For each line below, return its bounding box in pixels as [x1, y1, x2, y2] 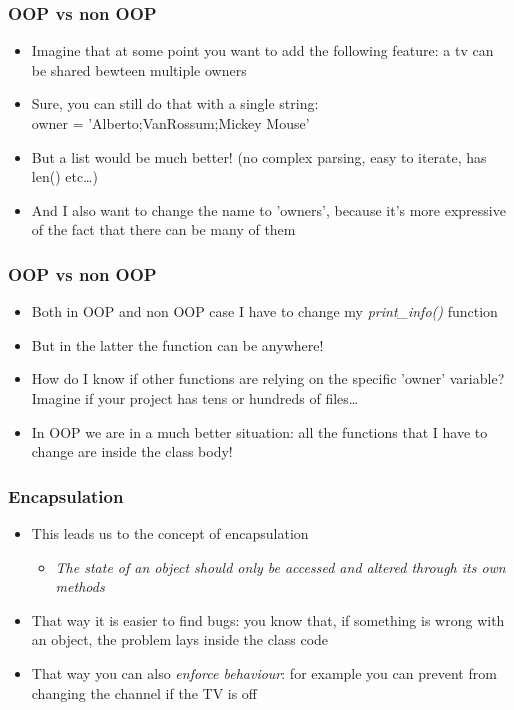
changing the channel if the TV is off [31, 682, 258, 703]
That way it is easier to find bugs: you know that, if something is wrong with [31, 609, 505, 630]
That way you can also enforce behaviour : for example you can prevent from [31, 662, 497, 683]
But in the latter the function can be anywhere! [31, 334, 324, 355]
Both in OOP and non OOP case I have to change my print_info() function [31, 301, 498, 322]
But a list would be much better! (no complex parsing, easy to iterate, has [31, 146, 487, 167]
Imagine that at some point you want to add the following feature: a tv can [31, 40, 494, 61]
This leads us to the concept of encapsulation [31, 522, 309, 543]
